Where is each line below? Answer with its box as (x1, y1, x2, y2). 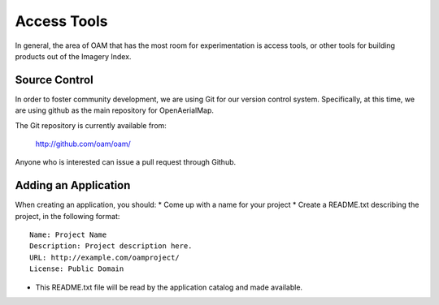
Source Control (15, 73, 93, 87)
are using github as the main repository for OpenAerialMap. (15, 105, 215, 115)
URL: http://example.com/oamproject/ (29, 252, 180, 262)
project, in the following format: (15, 211, 120, 221)
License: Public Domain (29, 264, 124, 273)
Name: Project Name (29, 230, 107, 239)
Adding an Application (15, 178, 131, 192)
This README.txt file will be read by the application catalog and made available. (35, 282, 303, 292)
